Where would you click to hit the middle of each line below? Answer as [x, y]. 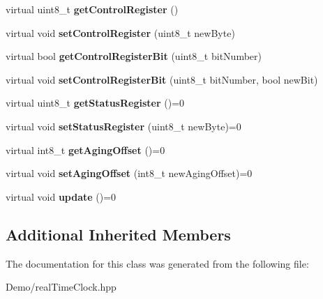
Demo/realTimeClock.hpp [61, 287]
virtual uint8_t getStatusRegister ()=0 [95, 103]
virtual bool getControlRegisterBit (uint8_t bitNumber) [134, 56]
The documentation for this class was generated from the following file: [157, 263]
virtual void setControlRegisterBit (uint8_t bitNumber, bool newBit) [162, 79]
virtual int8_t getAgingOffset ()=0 [85, 149]
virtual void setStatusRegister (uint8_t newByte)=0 [123, 126]
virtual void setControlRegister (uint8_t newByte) [120, 32]
